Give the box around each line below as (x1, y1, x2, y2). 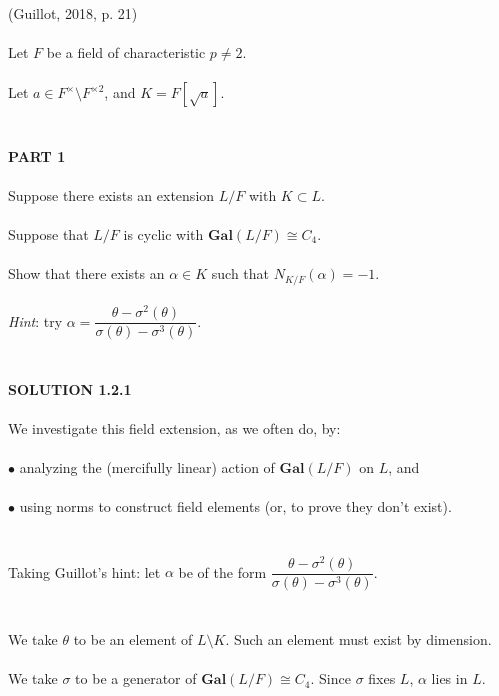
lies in (431, 668, 468, 689)
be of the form (178, 561, 267, 582)
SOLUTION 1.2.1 (8, 378, 132, 399)
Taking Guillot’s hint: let (8, 561, 161, 582)
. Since (310, 668, 351, 689)
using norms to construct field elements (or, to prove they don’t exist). (19, 496, 452, 517)
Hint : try (8, 310, 63, 331)
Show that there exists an (8, 263, 165, 284)
